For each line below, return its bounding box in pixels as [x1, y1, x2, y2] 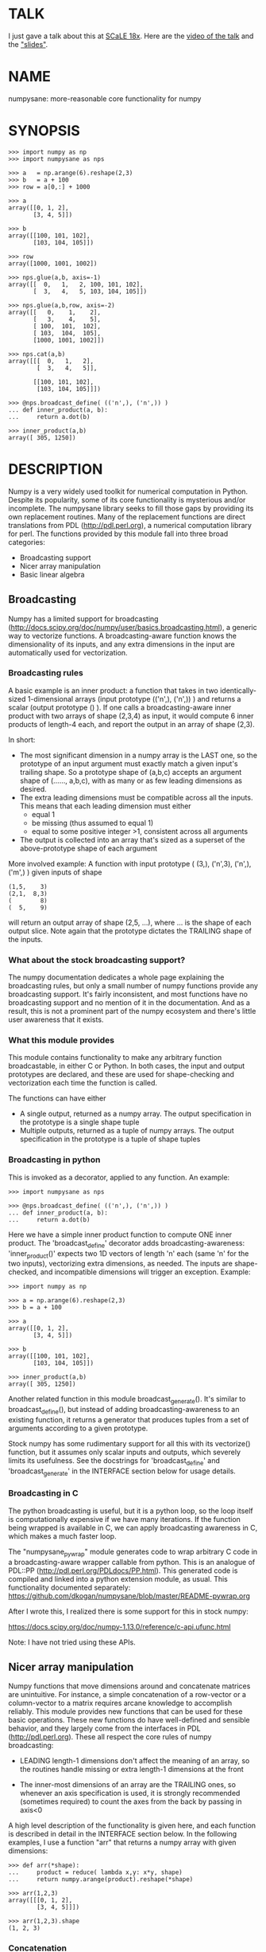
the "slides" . [8, 39, 48, 49]
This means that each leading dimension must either [19, 801, 192, 811]
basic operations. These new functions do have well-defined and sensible [8, 1715, 250, 1725]
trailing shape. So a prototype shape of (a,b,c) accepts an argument [19, 767, 242, 776]
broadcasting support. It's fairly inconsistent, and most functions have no [8, 989, 249, 999]
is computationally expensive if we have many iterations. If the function [8, 1514, 241, 1524]
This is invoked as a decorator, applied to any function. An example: [8, 1172, 230, 1182]
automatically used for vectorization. [8, 647, 129, 657]
